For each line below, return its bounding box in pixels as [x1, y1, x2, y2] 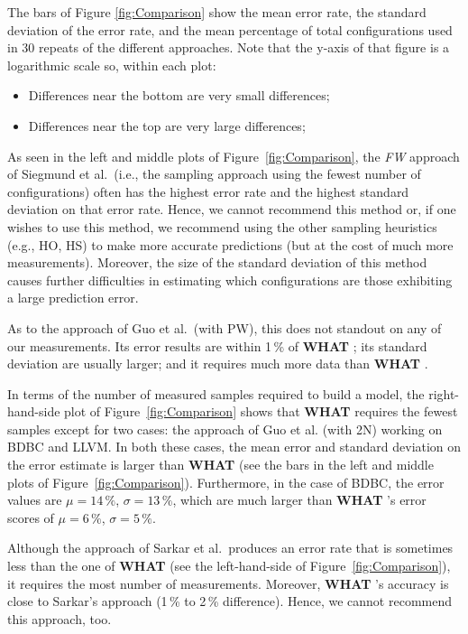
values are [7, 490, 62, 509]
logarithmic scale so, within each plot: [7, 55, 216, 74]
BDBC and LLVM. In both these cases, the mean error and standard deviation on [7, 437, 462, 456]
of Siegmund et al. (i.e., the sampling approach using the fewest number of [7, 164, 421, 183]
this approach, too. [7, 609, 112, 628]
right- [428, 384, 460, 403]
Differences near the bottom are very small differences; [28, 86, 330, 105]
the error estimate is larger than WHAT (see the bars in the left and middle [7, 455, 434, 474]
